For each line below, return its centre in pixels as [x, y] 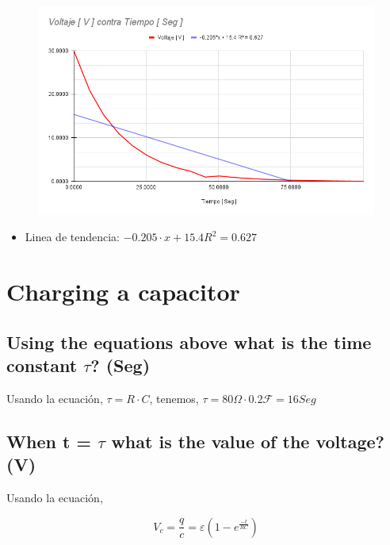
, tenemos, [174, 398]
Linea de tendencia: [72, 237]
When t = [49, 441]
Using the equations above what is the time [189, 342]
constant [42, 365]
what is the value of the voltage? [248, 441]
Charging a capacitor [123, 292]
